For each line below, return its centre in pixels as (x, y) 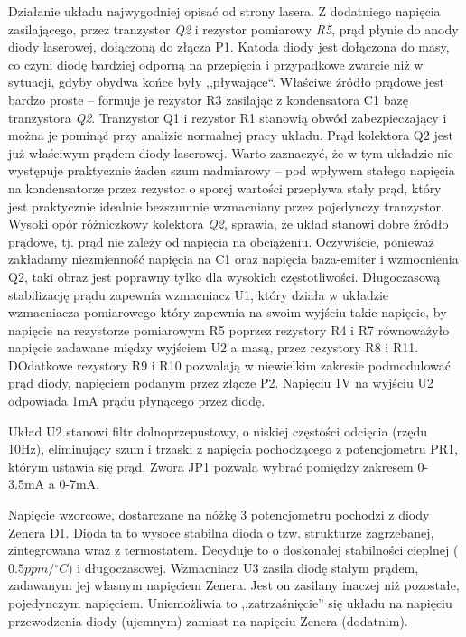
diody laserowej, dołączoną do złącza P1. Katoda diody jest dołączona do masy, (229, 47)
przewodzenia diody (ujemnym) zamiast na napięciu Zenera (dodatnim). (208, 620)
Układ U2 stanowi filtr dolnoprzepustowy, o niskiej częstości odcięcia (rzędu (218, 431)
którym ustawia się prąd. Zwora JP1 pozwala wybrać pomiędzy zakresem (211, 466)
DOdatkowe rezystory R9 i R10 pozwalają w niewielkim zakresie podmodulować (230, 365)
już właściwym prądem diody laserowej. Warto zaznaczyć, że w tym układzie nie (231, 152)
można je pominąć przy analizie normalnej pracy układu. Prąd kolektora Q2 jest (231, 135)
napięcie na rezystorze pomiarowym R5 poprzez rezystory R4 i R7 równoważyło (229, 329)
